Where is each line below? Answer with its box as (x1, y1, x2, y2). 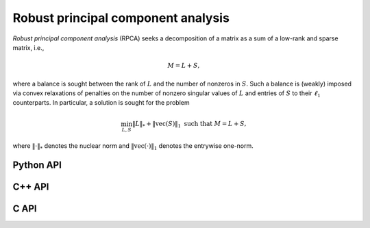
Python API (12, 160, 62, 171)
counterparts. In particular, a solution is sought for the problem (12, 99, 190, 107)
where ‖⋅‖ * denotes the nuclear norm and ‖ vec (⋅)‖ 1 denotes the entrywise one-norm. (12, 141, 254, 151)
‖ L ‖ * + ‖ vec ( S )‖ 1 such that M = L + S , (132, 120, 247, 129)
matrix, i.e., (12, 43, 45, 51)
